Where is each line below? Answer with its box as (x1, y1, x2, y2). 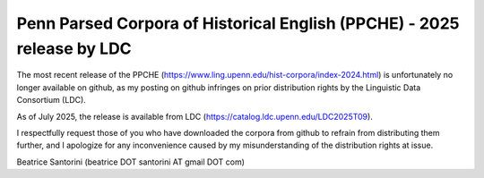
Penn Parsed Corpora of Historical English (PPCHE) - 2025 (16, 13, 461, 33)
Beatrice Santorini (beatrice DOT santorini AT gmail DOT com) (16, 157, 246, 167)
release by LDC (16, 38, 132, 58)
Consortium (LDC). (16, 95, 87, 106)
